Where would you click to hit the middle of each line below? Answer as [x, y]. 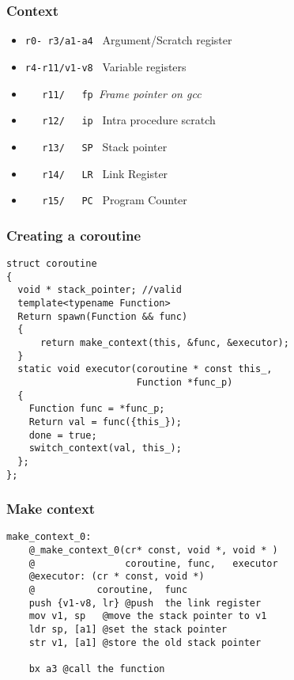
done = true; [63, 435]
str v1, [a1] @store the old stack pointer [145, 642]
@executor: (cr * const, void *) [117, 577]
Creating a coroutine [74, 235]
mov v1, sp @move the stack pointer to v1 [148, 616]
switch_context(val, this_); [105, 448]
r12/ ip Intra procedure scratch [129, 120]
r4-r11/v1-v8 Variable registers [106, 66]
